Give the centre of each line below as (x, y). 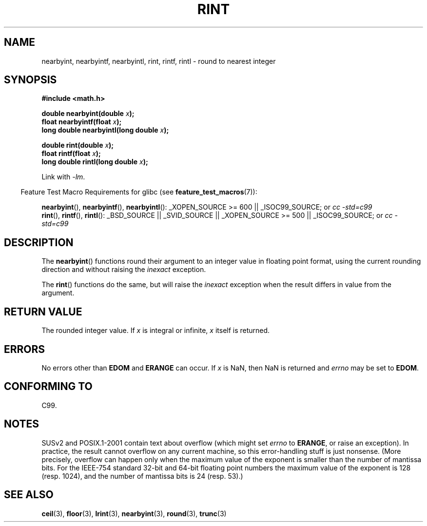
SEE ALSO (29, 495)
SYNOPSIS (30, 80)
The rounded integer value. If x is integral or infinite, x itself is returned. (156, 331)
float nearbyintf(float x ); (82, 122)
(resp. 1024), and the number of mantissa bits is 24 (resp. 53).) (142, 476)
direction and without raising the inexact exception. (124, 270)
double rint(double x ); (78, 145)
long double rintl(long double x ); (95, 162)
